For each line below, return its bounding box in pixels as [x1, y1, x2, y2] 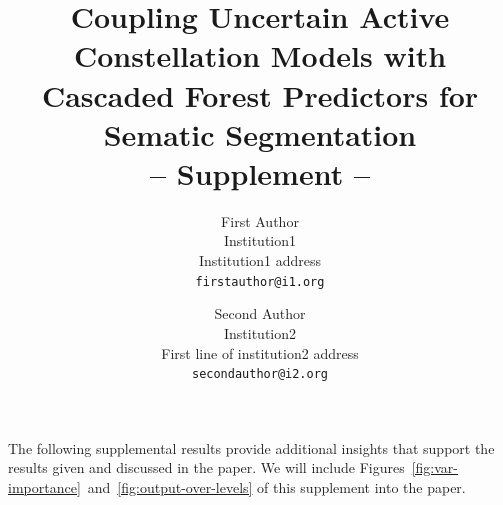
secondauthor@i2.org [191, 367, 329, 382]
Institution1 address [198, 250, 321, 271]
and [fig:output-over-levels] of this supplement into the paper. [87, 476, 466, 497]
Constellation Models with [73, 35, 447, 76]
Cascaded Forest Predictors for [41, 74, 479, 115]
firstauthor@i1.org [195, 274, 325, 289]
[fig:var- [411, 457, 459, 478]
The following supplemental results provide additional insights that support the [8, 437, 495, 458]
